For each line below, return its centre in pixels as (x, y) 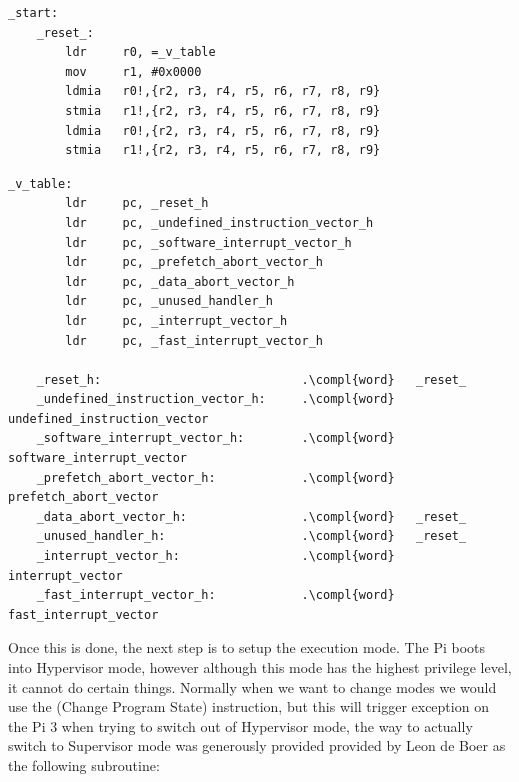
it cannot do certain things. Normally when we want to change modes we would (252, 686)
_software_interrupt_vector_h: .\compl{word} (215, 438)
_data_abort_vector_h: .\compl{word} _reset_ (251, 516)
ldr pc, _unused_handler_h (169, 301)
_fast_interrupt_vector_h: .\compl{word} (215, 595)
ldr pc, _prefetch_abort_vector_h (194, 262)
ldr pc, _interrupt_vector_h (176, 320)
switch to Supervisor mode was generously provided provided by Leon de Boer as (257, 745)
